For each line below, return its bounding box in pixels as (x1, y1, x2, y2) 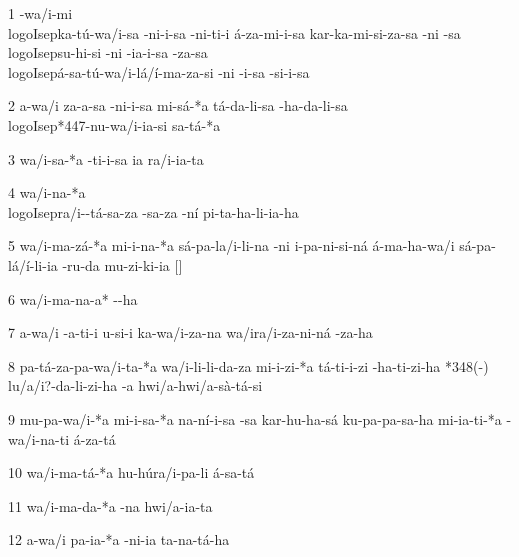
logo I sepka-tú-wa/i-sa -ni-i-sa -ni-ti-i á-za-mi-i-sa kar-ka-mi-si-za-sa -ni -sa (8, 22, 461, 43)
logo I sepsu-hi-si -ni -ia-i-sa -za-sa (8, 42, 208, 63)
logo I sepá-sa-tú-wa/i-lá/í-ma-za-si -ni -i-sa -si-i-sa (8, 61, 310, 82)
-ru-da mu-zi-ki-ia (62, 254, 170, 275)
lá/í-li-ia (8, 254, 58, 275)
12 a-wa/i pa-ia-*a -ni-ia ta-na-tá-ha (8, 529, 230, 550)
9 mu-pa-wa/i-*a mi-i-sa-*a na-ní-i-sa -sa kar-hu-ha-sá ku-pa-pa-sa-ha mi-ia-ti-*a (8, 408, 502, 429)
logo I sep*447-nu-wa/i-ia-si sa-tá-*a (8, 114, 221, 135)
